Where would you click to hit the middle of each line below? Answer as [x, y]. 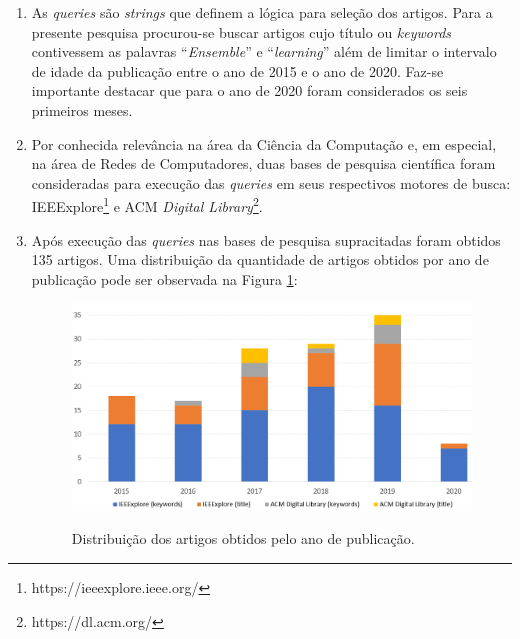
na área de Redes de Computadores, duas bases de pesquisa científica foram [263, 163]
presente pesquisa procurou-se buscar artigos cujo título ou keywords [241, 31]
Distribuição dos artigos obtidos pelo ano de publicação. [243, 538]
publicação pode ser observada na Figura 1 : [164, 278]
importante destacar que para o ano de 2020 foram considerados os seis [249, 90]
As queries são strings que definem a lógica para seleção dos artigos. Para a [262, 12]
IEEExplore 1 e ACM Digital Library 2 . [147, 204]
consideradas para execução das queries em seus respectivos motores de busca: [271, 182]
